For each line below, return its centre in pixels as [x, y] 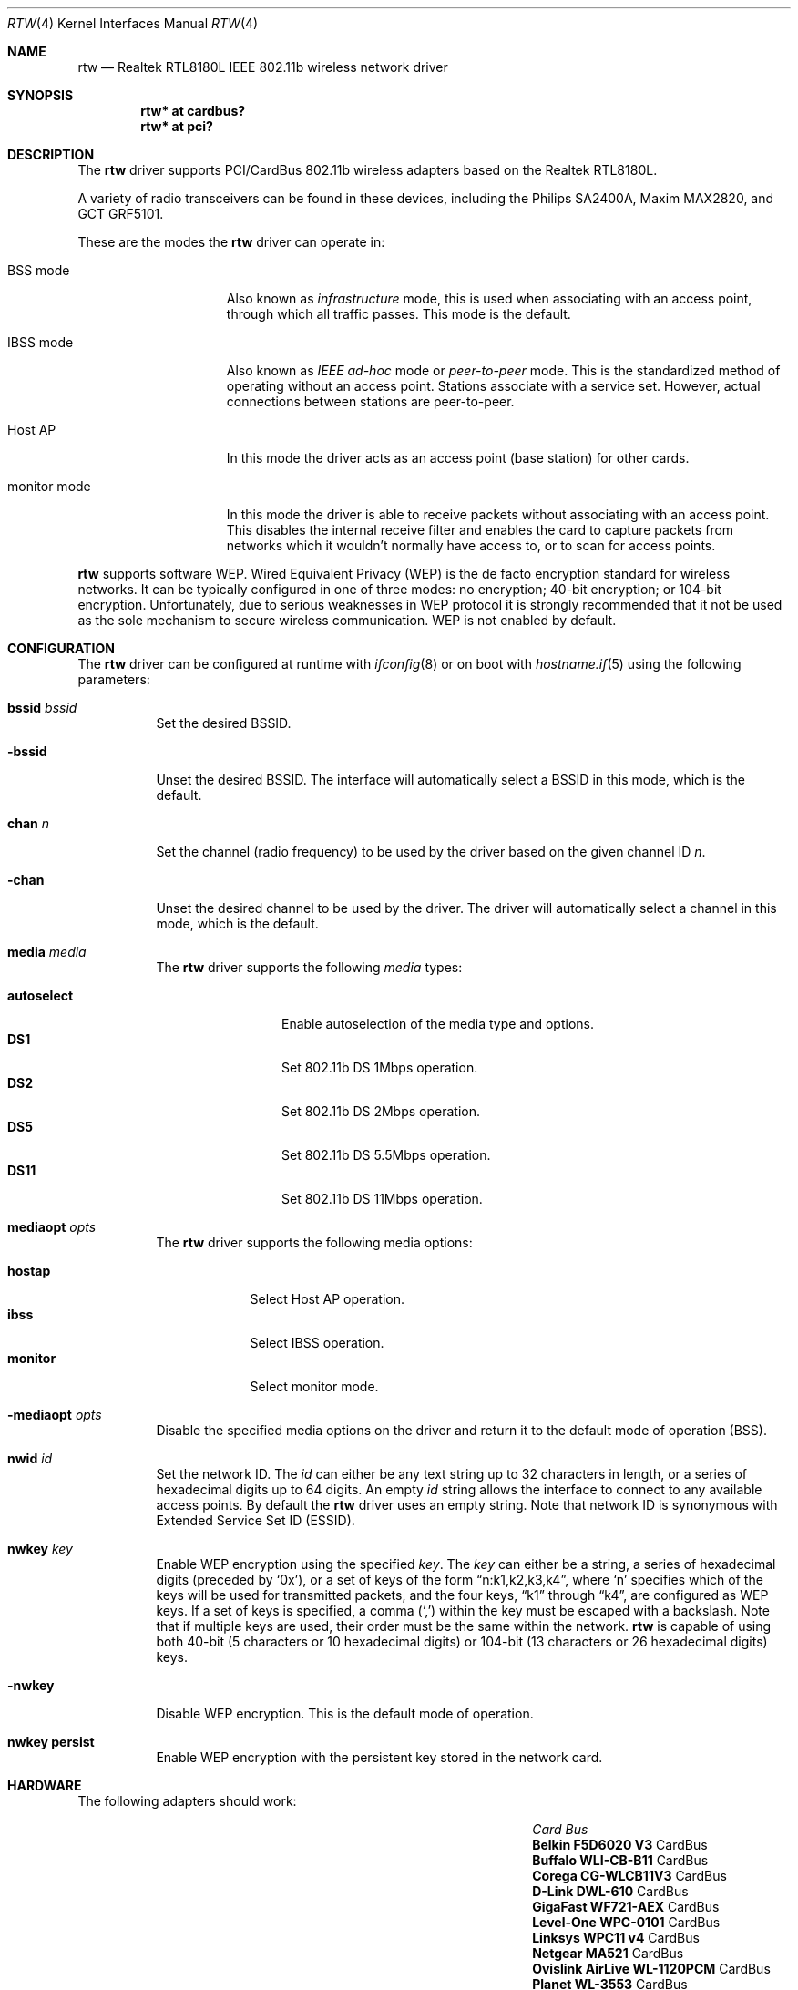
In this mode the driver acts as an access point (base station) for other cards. [458, 458]
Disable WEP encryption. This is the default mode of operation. [345, 1713]
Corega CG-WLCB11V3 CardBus [629, 1876]
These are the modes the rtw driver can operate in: [231, 242]
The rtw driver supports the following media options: [314, 1242]
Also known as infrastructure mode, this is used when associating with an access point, [489, 298]
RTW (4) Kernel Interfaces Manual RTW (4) [133, 23]
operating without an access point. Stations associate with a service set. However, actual [493, 386]
